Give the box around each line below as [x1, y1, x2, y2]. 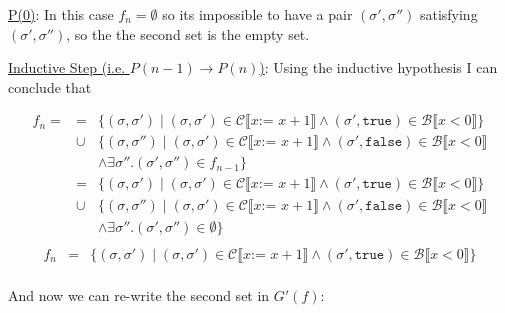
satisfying [419, 4, 478, 24]
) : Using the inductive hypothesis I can [259, 57, 498, 78]
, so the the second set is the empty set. [66, 23, 310, 44]
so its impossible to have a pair [162, 4, 353, 24]
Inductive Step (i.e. [8, 57, 126, 78]
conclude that [8, 76, 92, 97]
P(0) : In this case [8, 4, 114, 24]
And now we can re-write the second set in [8, 284, 270, 305]
